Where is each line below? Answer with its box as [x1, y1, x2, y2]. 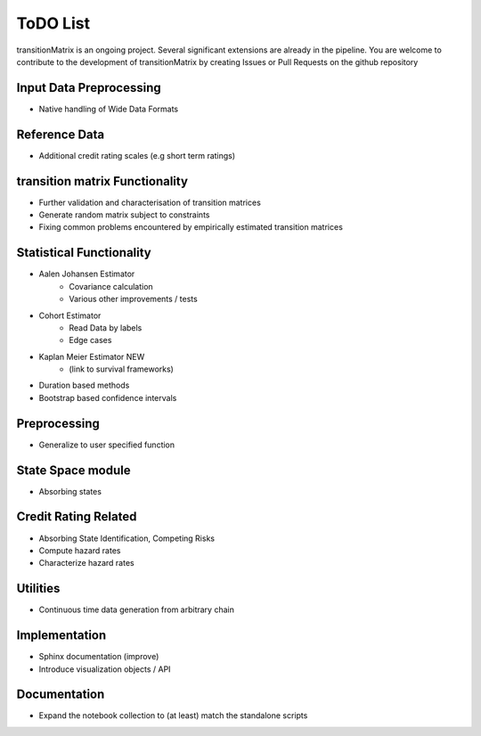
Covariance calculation [69, 281, 153, 291]
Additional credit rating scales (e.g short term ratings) [38, 150, 236, 160]
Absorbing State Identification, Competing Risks [38, 533, 216, 544]
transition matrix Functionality [16, 174, 189, 189]
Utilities [16, 581, 61, 596]
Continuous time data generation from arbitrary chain [38, 604, 235, 615]
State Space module [16, 462, 131, 478]
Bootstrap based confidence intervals [38, 392, 177, 403]
